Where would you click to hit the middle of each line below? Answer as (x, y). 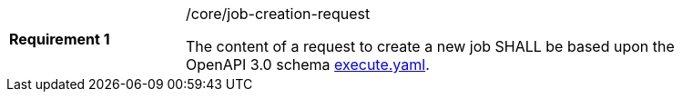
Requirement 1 (60, 39)
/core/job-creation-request (278, 14)
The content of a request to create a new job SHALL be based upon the (430, 46)
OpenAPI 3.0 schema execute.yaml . (308, 64)
